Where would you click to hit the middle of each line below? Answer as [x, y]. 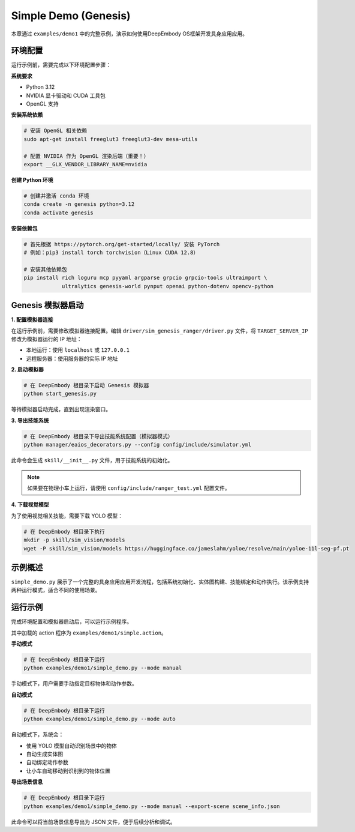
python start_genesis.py [60, 394]
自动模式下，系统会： [37, 735]
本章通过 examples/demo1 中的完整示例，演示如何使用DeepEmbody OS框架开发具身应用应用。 [130, 34]
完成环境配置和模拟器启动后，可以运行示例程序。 [71, 622]
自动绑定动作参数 [47, 762]
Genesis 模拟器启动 [47, 305]
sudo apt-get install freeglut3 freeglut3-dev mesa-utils [111, 139]
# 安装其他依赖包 [45, 269]
